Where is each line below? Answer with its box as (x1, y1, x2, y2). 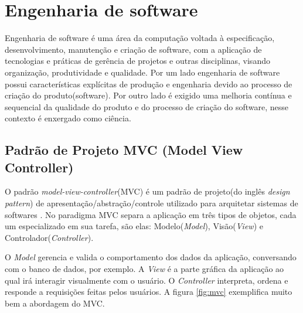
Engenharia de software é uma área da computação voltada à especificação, (5, 32, 275, 44)
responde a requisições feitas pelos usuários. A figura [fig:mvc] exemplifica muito (5, 285, 292, 298)
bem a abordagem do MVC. (5, 297, 105, 309)
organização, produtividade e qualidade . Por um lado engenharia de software (5, 66, 280, 78)
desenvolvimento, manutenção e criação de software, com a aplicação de (5, 43, 262, 55)
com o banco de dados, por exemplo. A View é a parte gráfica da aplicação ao (5, 263, 284, 275)
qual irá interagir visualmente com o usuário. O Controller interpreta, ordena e (5, 274, 288, 286)
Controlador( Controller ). (5, 231, 94, 243)
